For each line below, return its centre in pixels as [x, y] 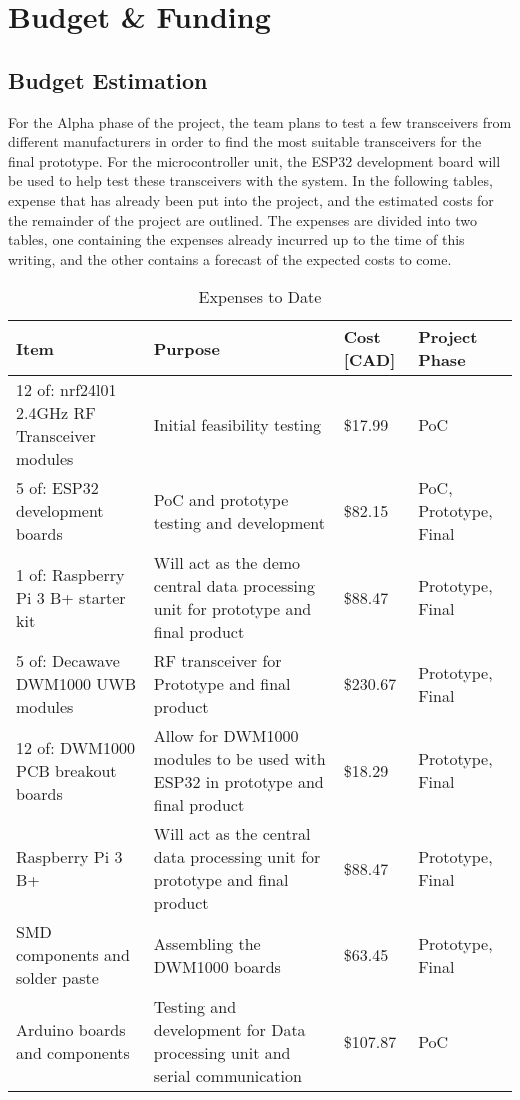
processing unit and [222, 1053]
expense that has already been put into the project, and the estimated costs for [251, 199]
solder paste [57, 978]
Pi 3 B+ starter [71, 597]
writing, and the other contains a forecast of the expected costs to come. [230, 258]
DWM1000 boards [217, 966]
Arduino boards [71, 1030]
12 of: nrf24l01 [66, 390]
